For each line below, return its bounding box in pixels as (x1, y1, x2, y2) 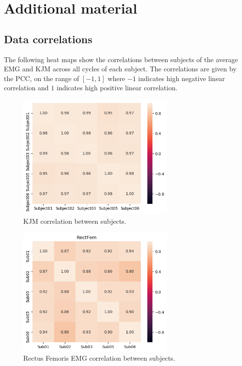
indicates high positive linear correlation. (56, 83, 178, 93)
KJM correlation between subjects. (23, 216, 126, 226)
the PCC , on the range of (4, 73, 79, 83)
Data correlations (4, 31, 92, 46)
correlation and (4, 83, 49, 93)
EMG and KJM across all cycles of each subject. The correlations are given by (4, 64, 237, 74)
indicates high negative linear (138, 73, 225, 83)
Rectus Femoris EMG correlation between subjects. (23, 353, 175, 363)
